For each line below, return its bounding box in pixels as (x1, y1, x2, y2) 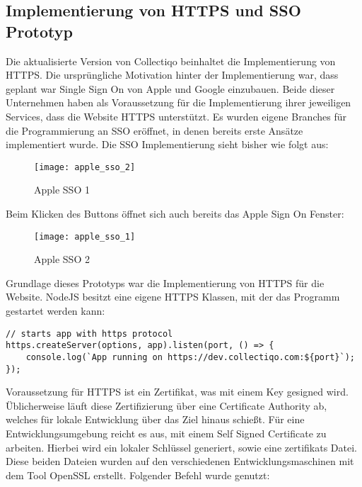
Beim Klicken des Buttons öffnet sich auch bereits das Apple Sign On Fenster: (6, 206, 344, 220)
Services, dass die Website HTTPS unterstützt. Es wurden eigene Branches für (6, 108, 346, 123)
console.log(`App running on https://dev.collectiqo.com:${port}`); (25, 352, 355, 362)
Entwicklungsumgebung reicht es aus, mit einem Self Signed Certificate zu (6, 426, 327, 441)
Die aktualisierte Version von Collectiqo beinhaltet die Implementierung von (6, 53, 336, 68)
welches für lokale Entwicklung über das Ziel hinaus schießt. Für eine (6, 412, 305, 427)
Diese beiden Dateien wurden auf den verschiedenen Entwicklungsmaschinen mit (6, 454, 354, 469)
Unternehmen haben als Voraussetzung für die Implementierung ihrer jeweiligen (6, 95, 351, 110)
